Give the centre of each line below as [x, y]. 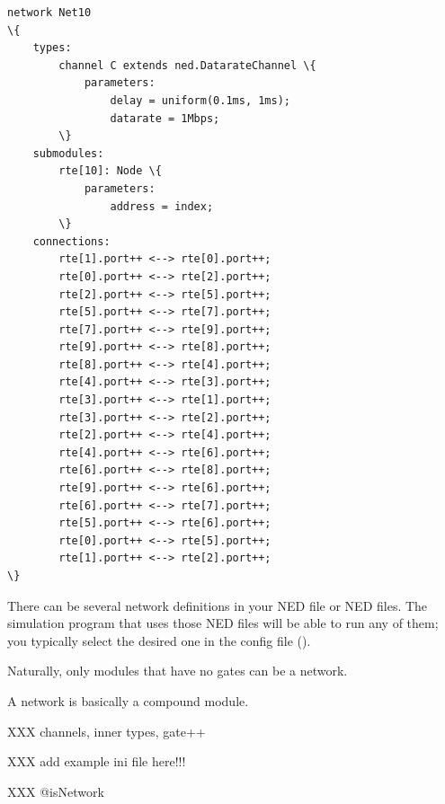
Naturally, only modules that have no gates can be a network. [178, 671]
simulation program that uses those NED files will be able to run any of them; [223, 623]
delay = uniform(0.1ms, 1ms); [200, 100]
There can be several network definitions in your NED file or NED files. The [218, 605]
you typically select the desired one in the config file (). [159, 640]
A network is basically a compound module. [128, 700]
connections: [71, 241]
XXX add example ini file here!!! [97, 761]
